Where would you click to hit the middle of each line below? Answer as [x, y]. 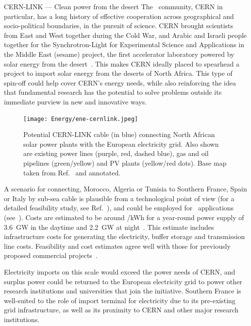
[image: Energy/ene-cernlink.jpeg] [81, 119]
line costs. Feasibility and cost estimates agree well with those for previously [117, 246]
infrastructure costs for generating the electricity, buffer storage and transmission [125, 236]
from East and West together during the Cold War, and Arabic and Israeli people [125, 35]
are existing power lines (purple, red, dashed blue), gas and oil [116, 153]
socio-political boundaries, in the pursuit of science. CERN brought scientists [119, 26]
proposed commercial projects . [51, 255]
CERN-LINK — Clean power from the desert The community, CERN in [113, 6]
